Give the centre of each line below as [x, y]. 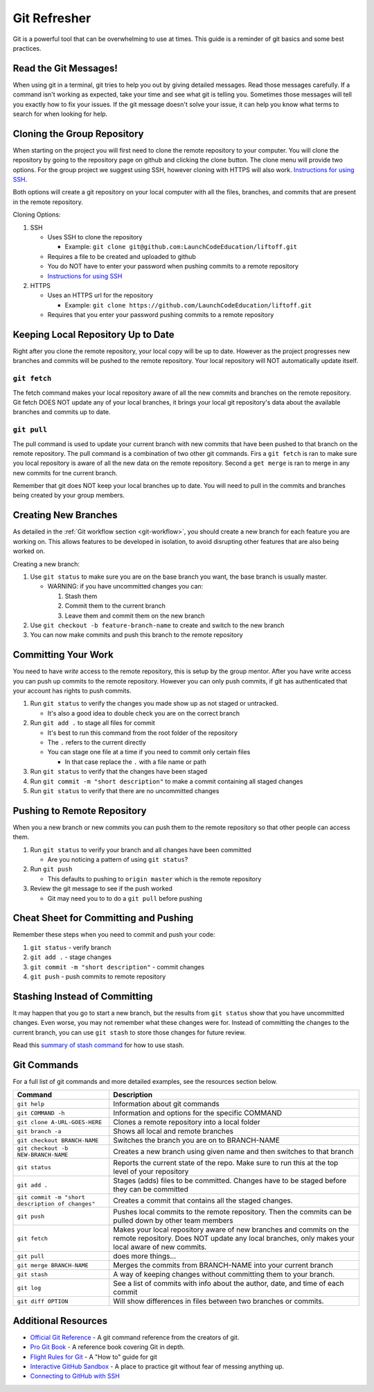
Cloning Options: [37, 214]
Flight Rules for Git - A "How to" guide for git [93, 1357]
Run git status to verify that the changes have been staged [119, 772]
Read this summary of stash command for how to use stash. [99, 1045]
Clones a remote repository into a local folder [187, 1122]
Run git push [51, 869]
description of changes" [56, 1204]
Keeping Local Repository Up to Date [93, 334]
